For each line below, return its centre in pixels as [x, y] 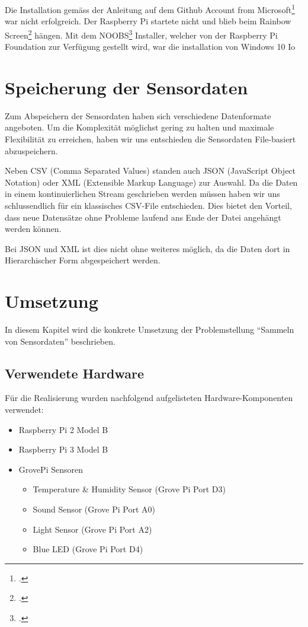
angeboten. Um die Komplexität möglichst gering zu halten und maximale [139, 127]
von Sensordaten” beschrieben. [60, 341]
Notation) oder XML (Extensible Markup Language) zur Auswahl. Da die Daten [151, 182]
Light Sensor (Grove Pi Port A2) [92, 529]
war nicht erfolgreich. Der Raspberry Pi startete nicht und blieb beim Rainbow [148, 21]
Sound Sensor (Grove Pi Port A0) [94, 509]
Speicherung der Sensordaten [126, 87]
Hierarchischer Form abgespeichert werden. [83, 260]
